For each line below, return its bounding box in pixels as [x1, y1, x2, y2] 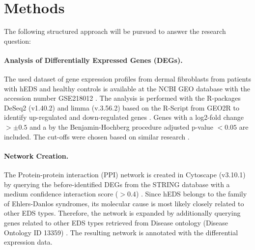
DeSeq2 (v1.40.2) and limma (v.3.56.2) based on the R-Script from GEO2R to [4, 102, 239, 112]
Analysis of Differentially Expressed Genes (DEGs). [4, 55, 183, 65]
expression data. [4, 237, 53, 247]
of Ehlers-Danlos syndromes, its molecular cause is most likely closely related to [4, 198, 244, 208]
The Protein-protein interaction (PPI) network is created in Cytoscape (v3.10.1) [4, 169, 246, 180]
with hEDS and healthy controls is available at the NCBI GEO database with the [4, 83, 250, 93]
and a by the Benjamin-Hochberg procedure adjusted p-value [29, 122, 213, 132]
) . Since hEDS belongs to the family [136, 189, 247, 199]
